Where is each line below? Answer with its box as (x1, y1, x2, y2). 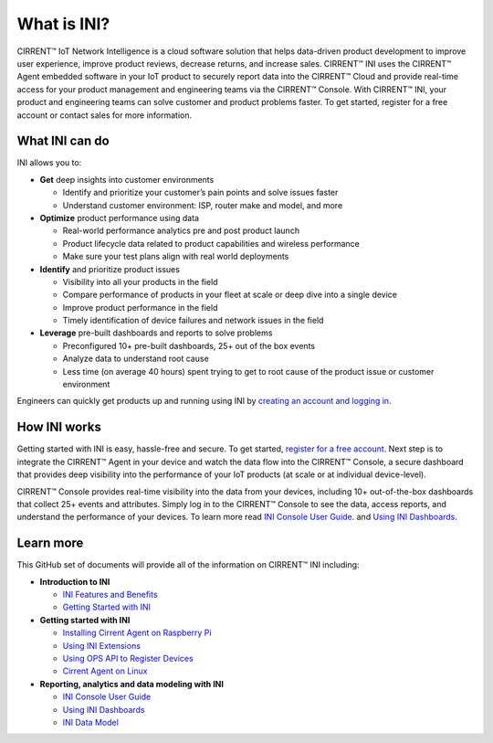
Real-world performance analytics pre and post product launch (62, 225, 300, 237)
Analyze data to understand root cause (62, 353, 209, 365)
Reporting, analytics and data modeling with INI (39, 678, 224, 689)
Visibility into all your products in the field (62, 276, 218, 287)
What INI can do (16, 133, 110, 149)
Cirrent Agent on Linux (62, 665, 148, 676)
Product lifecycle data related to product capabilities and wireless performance (62, 238, 361, 249)
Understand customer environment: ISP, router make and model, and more (62, 199, 343, 210)
